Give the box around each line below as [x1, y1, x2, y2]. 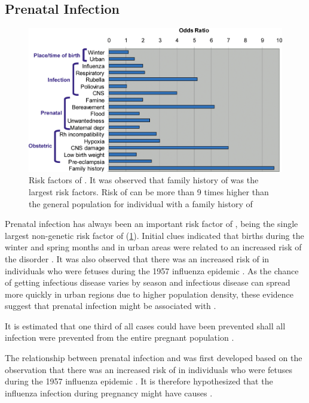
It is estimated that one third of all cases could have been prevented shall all [5, 319, 286, 332]
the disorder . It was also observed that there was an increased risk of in [5, 252, 270, 265]
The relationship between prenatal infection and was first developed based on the [5, 352, 302, 364]
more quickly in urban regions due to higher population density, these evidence [5, 287, 294, 300]
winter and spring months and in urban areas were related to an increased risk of [5, 241, 302, 253]
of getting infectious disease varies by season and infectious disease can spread [5, 276, 290, 289]
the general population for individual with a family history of [29, 197, 253, 210]
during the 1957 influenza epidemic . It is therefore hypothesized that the [5, 375, 273, 387]
